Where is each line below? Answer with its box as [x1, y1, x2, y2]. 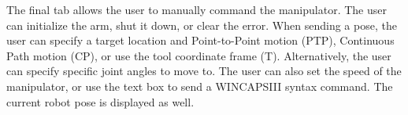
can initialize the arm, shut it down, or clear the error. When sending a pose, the [6, 16, 397, 33]
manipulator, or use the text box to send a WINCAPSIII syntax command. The [6, 77, 393, 94]
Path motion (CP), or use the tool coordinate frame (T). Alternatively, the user [6, 47, 391, 63]
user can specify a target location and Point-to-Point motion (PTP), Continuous [6, 32, 395, 49]
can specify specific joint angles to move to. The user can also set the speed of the [6, 63, 402, 79]
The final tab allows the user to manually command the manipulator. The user [6, 2, 387, 17]
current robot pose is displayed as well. [6, 93, 195, 110]
